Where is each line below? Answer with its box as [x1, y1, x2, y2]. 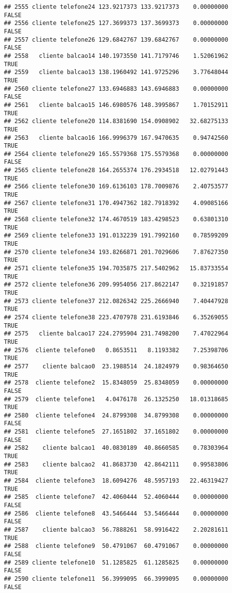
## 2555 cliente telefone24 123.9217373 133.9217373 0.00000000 [4, 3, 229, 10]
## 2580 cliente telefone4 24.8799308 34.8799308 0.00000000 [4, 412, 229, 419]
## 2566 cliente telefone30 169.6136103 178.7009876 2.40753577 [4, 183, 229, 190]
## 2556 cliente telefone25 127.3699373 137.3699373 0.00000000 [4, 20, 229, 27]
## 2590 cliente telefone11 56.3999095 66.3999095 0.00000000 [4, 575, 229, 582]
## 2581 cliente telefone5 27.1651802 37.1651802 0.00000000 [4, 428, 229, 436]
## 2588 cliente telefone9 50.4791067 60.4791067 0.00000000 [4, 542, 229, 550]
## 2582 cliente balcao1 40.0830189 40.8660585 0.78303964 [4, 444, 229, 452]
